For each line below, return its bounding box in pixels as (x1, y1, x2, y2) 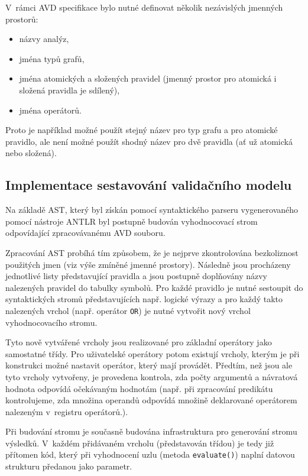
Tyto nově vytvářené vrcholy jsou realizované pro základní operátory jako (5, 336, 272, 348)
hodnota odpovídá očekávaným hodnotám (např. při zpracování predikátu (5, 382, 273, 394)
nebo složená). (5, 147, 57, 159)
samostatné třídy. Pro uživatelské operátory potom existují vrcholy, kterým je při (5, 347, 300, 360)
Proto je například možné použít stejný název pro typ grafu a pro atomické (5, 124, 278, 136)
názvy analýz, (19, 33, 69, 45)
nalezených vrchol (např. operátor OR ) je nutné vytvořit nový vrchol (5, 304, 251, 316)
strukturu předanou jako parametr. (5, 460, 132, 472)
